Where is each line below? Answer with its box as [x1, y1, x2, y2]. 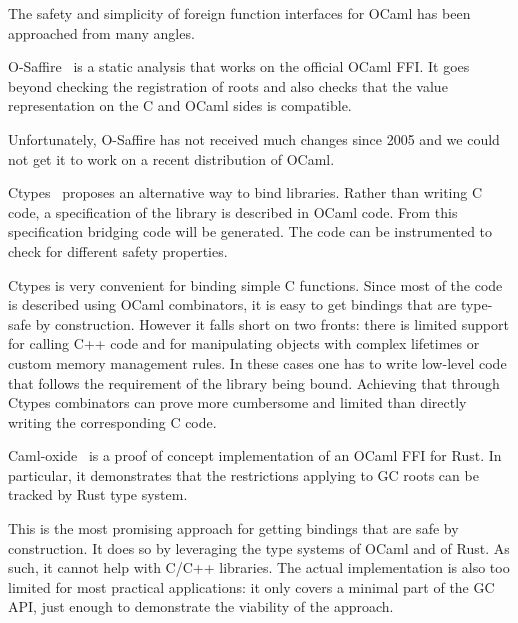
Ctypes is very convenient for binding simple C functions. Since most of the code [8, 274, 503, 295]
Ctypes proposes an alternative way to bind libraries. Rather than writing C [8, 182, 483, 203]
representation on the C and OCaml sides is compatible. [8, 95, 352, 116]
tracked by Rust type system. [8, 484, 188, 505]
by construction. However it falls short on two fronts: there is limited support [35, 313, 509, 334]
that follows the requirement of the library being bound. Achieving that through [8, 372, 500, 393]
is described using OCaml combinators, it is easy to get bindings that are [8, 294, 457, 315]
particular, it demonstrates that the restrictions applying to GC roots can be [8, 464, 479, 485]
